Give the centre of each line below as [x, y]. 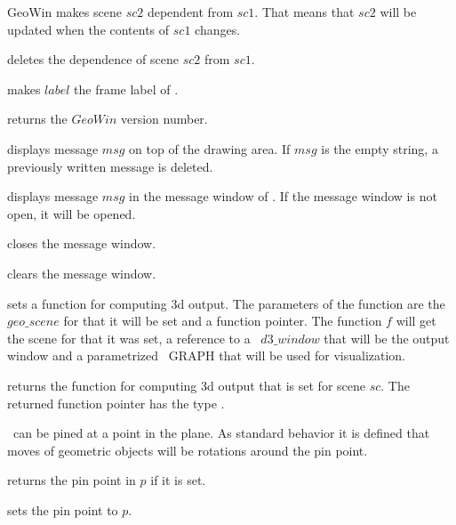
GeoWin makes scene [64, 12]
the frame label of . [126, 89]
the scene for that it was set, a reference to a [129, 338]
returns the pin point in [72, 480]
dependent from [190, 12]
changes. [218, 29]
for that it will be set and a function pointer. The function [223, 321]
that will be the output [387, 338]
